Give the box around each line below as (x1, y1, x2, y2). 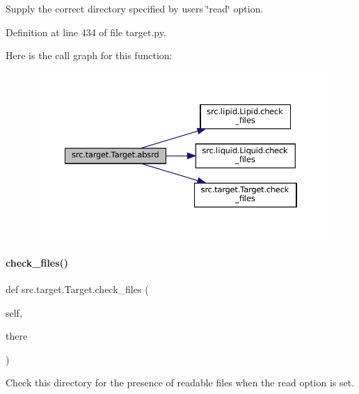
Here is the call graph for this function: (6, 48, 173, 63)
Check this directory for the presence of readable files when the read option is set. (6, 375, 355, 390)
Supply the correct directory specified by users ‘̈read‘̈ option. (6, 1, 264, 15)
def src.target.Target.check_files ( (6, 281, 149, 296)
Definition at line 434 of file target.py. (6, 24, 166, 39)
